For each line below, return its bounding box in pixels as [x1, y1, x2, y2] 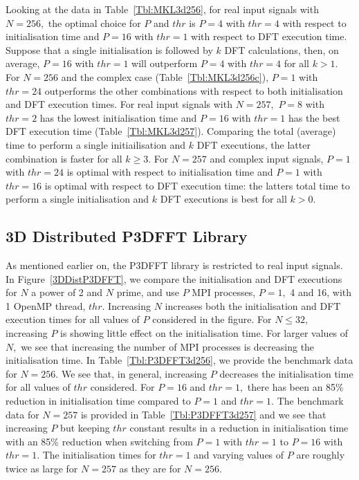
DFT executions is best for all [160, 192, 287, 206]
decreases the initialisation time [219, 366, 353, 380]
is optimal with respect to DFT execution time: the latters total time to [44, 178, 350, 192]
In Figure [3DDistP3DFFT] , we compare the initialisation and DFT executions [6, 271, 342, 286]
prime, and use [116, 285, 179, 299]
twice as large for [6, 461, 78, 476]
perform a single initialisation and [6, 192, 149, 206]
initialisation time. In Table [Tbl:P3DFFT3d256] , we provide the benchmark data [6, 353, 353, 367]
